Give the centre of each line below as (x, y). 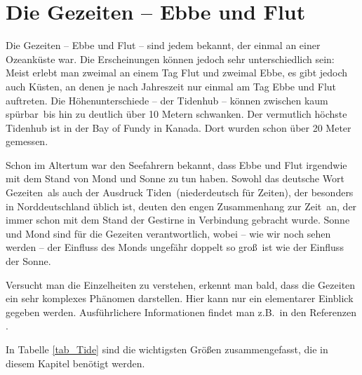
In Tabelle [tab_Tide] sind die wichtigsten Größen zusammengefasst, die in (167, 349)
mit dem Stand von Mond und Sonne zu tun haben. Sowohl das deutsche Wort (175, 178)
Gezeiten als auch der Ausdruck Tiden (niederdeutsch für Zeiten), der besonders (180, 192)
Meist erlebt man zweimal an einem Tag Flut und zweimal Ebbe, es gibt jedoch (177, 73)
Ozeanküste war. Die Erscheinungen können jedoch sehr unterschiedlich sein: (170, 59)
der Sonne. (28, 261)
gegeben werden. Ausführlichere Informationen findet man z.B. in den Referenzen (181, 312)
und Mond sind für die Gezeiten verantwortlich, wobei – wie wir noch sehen (168, 233)
